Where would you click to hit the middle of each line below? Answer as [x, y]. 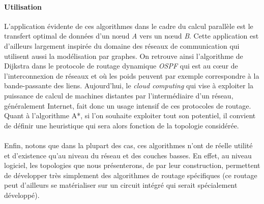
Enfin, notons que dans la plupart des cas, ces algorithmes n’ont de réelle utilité [128, 145]
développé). [22, 195]
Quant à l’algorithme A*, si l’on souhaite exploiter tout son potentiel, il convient [130, 115]
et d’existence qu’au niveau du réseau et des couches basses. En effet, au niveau [128, 155]
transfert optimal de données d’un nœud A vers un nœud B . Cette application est [131, 36]
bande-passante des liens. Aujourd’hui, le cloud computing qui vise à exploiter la [129, 86]
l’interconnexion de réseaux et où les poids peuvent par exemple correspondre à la [132, 75]
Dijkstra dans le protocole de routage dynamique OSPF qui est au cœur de [121, 66]
